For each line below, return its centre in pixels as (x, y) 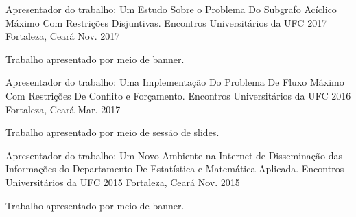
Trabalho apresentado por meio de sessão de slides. (112, 132)
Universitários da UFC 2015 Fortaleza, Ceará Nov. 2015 (123, 182)
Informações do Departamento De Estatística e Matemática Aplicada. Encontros (175, 169)
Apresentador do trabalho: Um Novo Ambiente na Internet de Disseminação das (174, 155)
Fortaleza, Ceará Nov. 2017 (63, 36)
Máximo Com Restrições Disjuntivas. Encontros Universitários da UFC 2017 (166, 22)
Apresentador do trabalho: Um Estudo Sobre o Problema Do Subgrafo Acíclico (171, 9)
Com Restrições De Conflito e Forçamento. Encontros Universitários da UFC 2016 (178, 95)
